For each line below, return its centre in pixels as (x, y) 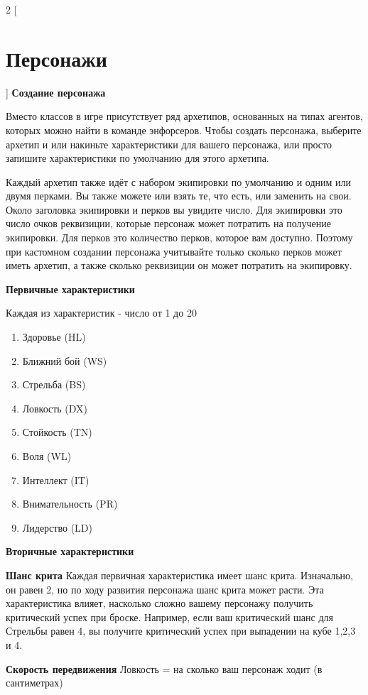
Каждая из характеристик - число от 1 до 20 (101, 313)
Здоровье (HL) (54, 337)
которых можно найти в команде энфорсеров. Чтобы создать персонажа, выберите (184, 130)
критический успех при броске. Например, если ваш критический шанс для (169, 617)
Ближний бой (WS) (65, 360)
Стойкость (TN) (57, 432)
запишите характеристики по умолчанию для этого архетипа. (137, 158)
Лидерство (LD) (57, 527)
